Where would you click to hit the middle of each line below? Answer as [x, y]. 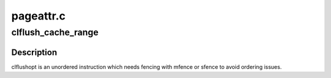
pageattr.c [38, 16]
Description [34, 52]
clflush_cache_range [55, 32]
